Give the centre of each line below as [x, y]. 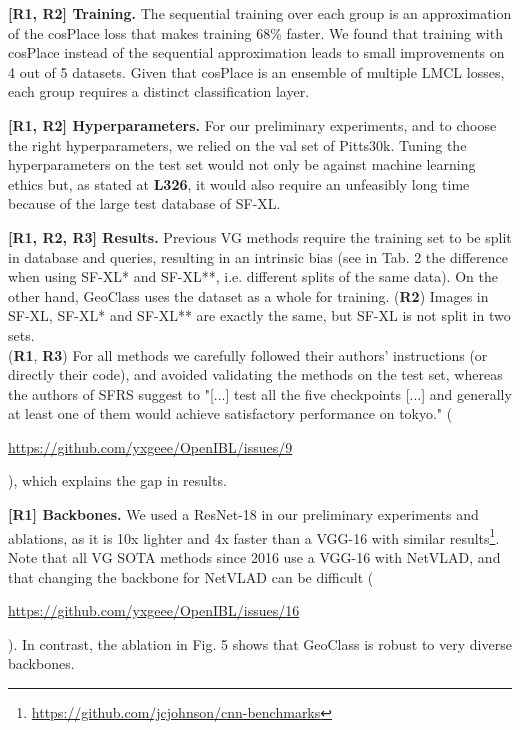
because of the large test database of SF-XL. [144, 203]
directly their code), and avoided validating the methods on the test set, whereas [255, 374]
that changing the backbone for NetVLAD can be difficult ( [191, 576]
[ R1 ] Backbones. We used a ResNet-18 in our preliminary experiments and [243, 514]
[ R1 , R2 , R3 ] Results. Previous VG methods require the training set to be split [260, 236]
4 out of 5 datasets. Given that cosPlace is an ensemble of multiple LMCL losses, [256, 71]
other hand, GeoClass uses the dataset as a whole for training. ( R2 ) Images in [248, 295]
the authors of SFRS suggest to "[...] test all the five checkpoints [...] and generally [260, 393]
